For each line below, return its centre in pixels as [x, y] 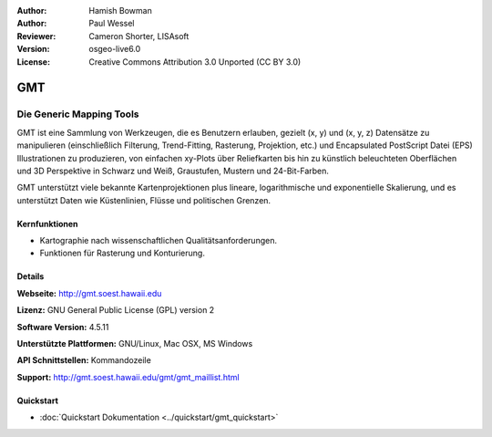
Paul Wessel [112, 24]
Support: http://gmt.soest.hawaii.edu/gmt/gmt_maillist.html [128, 377]
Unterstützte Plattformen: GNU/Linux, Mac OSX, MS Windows [135, 344]
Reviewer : [36, 36]
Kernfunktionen [47, 224]
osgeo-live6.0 [115, 49]
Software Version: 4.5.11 [63, 327]
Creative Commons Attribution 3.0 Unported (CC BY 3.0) [195, 62]
